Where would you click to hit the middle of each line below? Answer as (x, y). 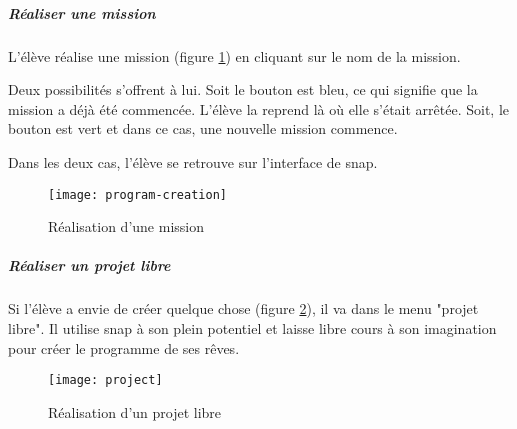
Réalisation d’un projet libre (135, 411)
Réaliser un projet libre (89, 265)
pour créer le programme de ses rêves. (124, 347)
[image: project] (105, 380)
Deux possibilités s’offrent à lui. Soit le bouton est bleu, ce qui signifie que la (243, 89)
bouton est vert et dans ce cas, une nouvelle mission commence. (203, 128)
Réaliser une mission (82, 12)
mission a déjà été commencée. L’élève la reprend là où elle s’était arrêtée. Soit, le (258, 108)
